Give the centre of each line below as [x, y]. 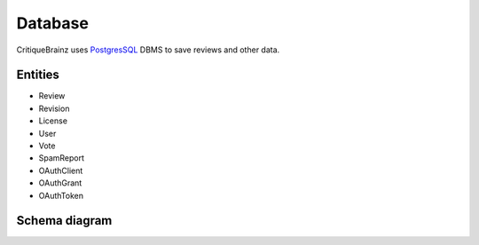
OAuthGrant [60, 183]
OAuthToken [61, 195]
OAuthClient [61, 170]
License [53, 121]
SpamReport [61, 158]
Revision [54, 108]
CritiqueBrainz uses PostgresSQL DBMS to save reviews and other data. [148, 50]
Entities [38, 75]
